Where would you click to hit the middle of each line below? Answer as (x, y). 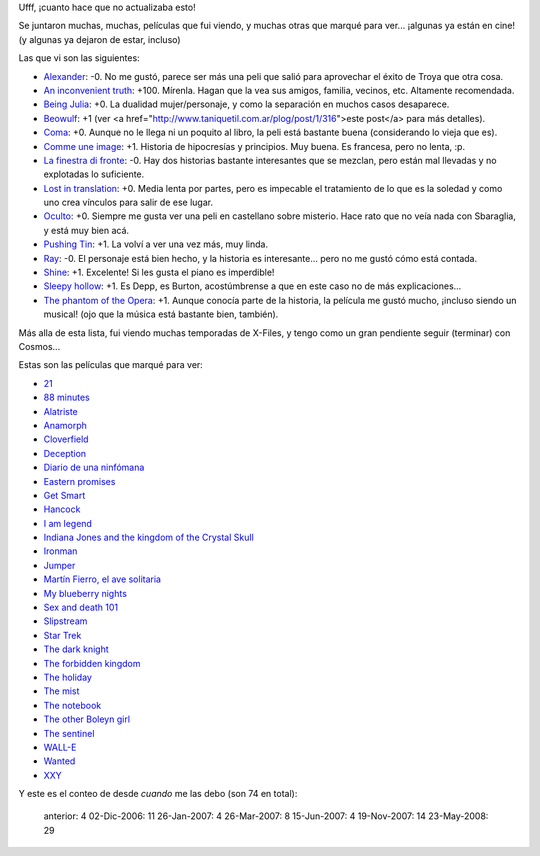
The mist (61, 691)
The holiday (67, 677)
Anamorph (65, 425)
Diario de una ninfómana (94, 467)
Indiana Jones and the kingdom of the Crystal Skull (148, 537)
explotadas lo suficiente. (94, 174)
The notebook (72, 705)
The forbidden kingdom (92, 663)
